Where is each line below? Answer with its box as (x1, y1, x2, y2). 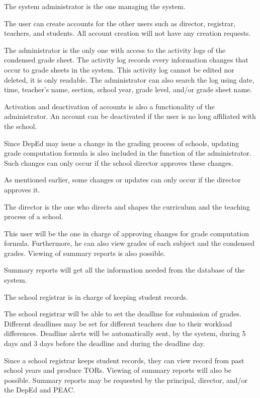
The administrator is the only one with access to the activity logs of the (4, 44, 226, 55)
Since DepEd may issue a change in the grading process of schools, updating (4, 138, 239, 148)
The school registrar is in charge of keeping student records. (4, 291, 188, 302)
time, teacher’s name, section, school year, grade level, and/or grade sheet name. (4, 84, 252, 95)
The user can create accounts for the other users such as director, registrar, (4, 18, 236, 28)
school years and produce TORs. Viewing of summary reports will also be (4, 365, 231, 375)
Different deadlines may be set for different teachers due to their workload (4, 318, 232, 328)
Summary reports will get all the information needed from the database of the (4, 264, 245, 275)
